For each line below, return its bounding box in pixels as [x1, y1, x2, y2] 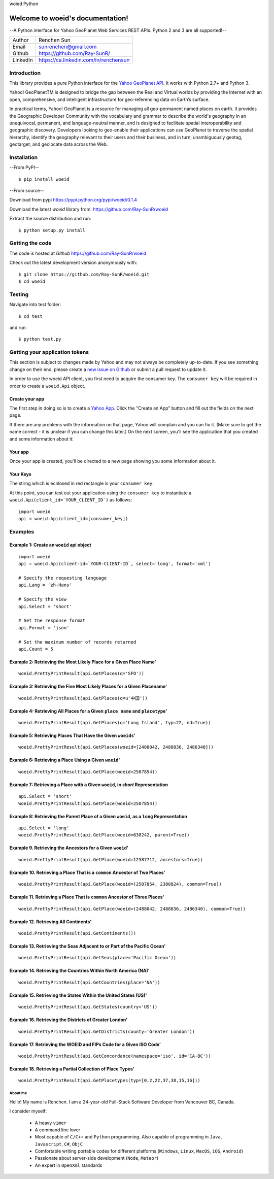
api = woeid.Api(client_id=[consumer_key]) [18, 516, 128, 521]
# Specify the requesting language [18, 575, 107, 581]
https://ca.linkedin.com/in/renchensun [38, 56, 130, 63]
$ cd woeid [18, 278, 46, 284]
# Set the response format [18, 618, 86, 624]
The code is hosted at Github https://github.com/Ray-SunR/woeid [9, 250, 147, 256]
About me [9, 1091, 27, 1096]
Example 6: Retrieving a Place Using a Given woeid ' [9, 757, 120, 763]
